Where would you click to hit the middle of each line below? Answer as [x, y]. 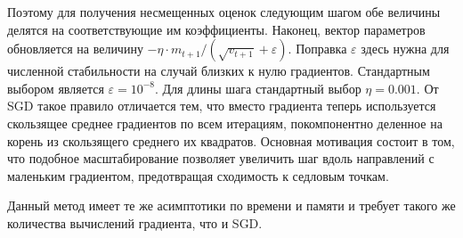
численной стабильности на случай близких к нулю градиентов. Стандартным [219, 71]
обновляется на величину [75, 49]
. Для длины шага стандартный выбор [258, 88]
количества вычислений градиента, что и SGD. [135, 222]
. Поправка [317, 49]
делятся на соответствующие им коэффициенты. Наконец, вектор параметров [216, 29]
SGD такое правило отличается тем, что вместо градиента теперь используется [222, 106]
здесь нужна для [405, 49]
